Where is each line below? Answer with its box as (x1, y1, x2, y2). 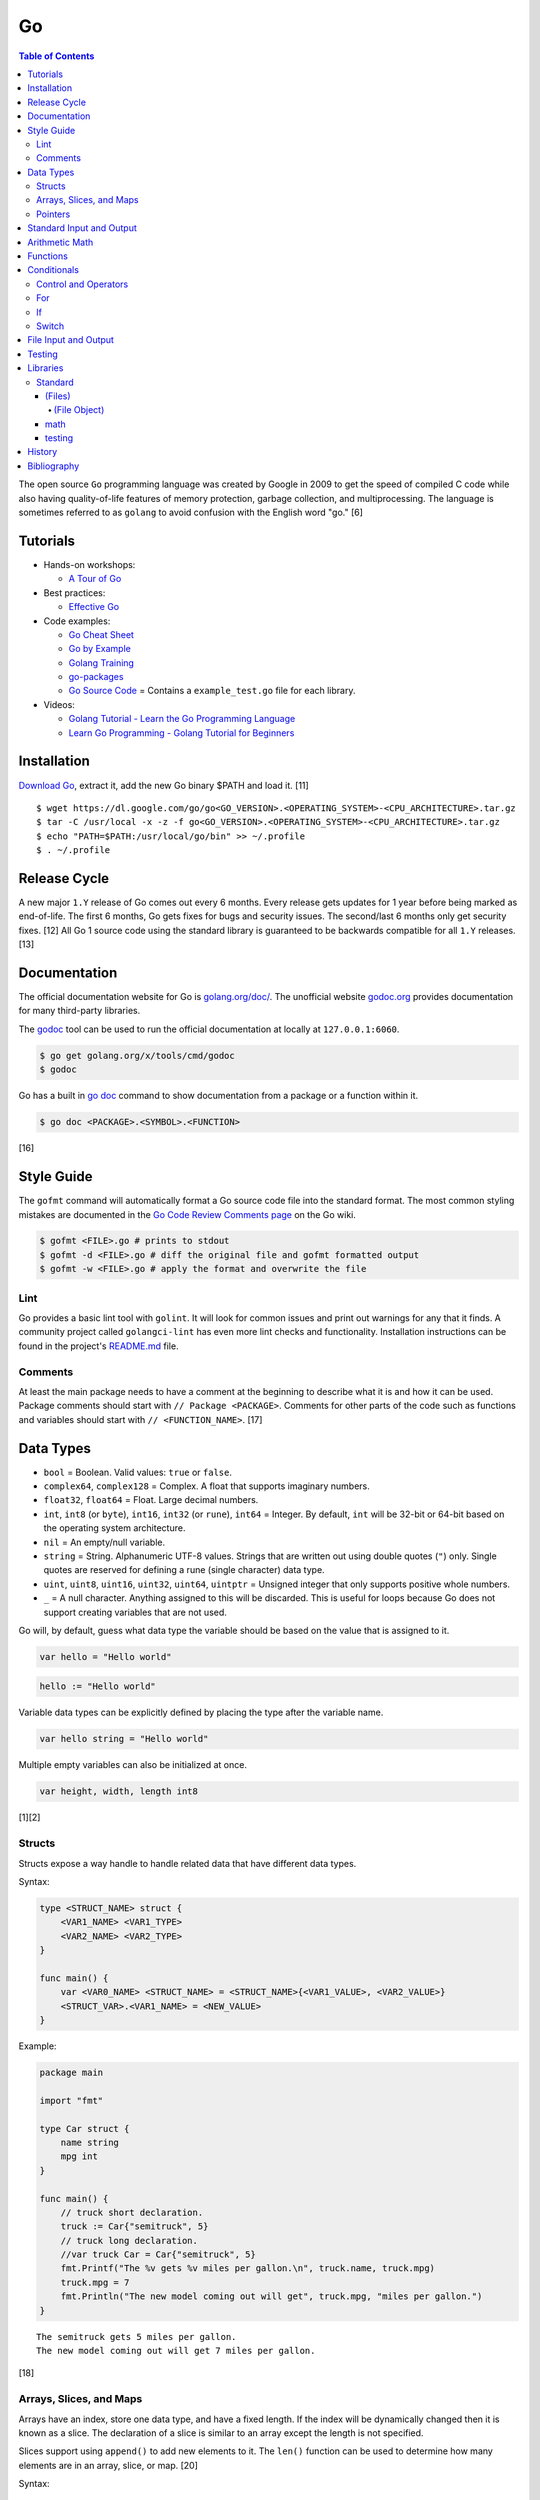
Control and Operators (36, 278, 129, 290)
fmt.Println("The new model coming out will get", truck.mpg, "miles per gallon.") (60, 2291, 483, 2302)
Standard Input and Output (27, 222, 137, 234)
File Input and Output (27, 334, 115, 346)
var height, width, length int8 (39, 1786, 199, 1797)
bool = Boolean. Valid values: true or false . (43, 1466, 233, 1478)
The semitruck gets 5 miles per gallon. (36, 2331, 237, 2342)
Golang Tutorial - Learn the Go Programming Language (68, 713, 296, 725)
